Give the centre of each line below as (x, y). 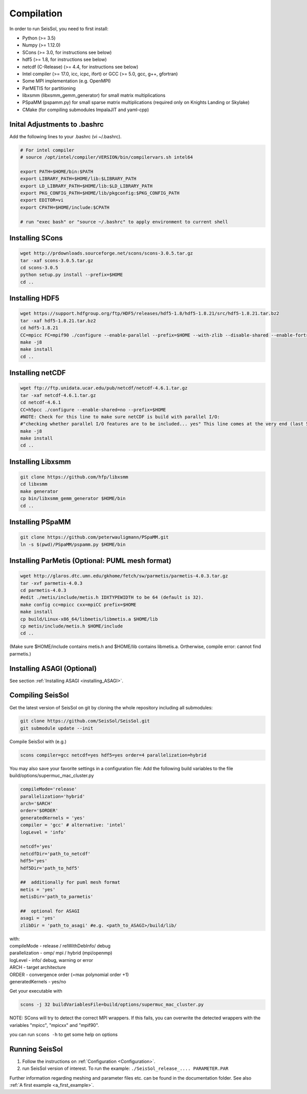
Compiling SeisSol (39, 695)
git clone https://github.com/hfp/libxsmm (74, 477)
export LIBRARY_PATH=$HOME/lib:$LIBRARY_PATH (78, 179)
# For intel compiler (47, 150)
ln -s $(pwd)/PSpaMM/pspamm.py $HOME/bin (73, 544)
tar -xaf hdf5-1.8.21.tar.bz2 (58, 321)
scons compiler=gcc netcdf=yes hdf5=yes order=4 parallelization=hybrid (113, 755)
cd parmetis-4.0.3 (43, 590)
